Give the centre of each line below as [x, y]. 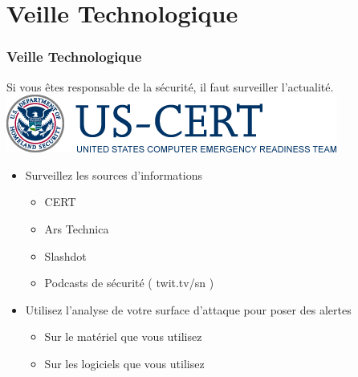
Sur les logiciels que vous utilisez [124, 363]
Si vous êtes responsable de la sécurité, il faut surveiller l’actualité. [170, 86]
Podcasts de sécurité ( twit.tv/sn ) [129, 283]
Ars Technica [77, 228]
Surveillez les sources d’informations [114, 174]
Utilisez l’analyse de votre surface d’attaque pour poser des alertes [188, 309]
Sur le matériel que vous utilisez [123, 336]
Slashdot [65, 255]
